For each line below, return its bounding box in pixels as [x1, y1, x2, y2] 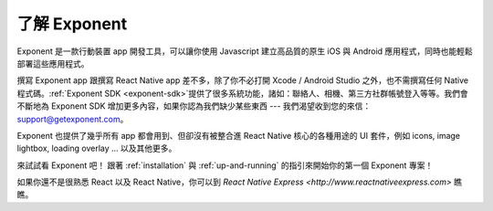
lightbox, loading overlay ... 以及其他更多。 [16, 142, 177, 154]
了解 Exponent [16, 14, 128, 34]
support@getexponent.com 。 [16, 113, 129, 124]
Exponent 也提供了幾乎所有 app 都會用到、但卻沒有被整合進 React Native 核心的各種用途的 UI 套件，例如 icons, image [16, 130, 461, 141]
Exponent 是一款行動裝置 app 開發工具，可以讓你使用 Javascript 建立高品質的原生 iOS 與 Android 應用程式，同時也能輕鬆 [16, 46, 474, 57]
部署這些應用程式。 [16, 58, 89, 69]
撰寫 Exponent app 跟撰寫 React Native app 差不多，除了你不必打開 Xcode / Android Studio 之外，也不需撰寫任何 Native [16, 75, 469, 86]
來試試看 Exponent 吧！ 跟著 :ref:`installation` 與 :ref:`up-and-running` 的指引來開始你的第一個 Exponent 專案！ [16, 160, 434, 171]
